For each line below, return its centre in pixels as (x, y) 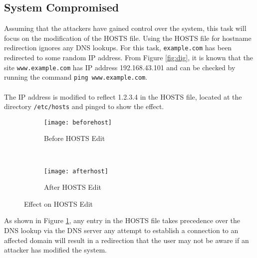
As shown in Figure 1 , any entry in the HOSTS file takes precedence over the (122, 220)
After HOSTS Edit (73, 187)
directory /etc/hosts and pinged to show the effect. (84, 106)
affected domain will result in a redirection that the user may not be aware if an (127, 240)
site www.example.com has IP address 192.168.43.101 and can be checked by (120, 67)
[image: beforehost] (78, 122)
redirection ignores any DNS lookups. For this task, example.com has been (118, 48)
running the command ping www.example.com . (76, 77)
